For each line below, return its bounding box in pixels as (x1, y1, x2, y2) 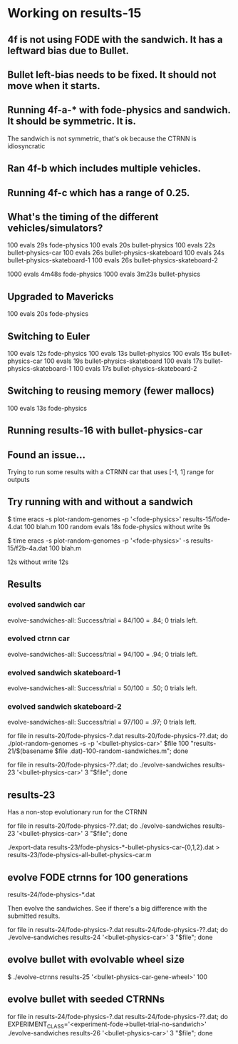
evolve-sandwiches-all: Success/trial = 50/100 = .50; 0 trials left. (7, 684, 197, 692)
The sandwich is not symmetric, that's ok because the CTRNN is (7, 134, 197, 143)
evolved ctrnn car (7, 633, 70, 643)
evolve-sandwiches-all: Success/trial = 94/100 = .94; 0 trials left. (7, 650, 198, 658)
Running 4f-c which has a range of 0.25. (7, 187, 190, 199)
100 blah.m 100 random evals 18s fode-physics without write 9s (24, 522, 211, 531)
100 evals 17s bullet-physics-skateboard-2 (73, 364, 197, 372)
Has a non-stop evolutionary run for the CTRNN (7, 808, 148, 817)
